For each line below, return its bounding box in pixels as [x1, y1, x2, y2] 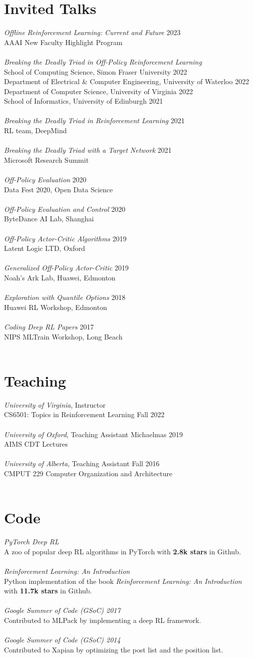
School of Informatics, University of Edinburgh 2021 [4, 96, 163, 106]
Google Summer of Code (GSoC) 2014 [4, 634, 121, 645]
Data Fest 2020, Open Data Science [4, 184, 113, 194]
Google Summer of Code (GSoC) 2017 [4, 605, 121, 615]
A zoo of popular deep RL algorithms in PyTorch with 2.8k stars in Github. [4, 546, 241, 556]
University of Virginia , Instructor [4, 399, 106, 410]
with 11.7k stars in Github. [4, 585, 92, 596]
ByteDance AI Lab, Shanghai [4, 213, 94, 224]
